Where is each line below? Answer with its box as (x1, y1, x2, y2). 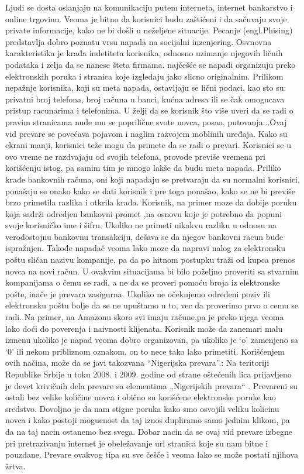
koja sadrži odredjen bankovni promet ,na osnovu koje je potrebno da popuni (5, 207, 282, 219)
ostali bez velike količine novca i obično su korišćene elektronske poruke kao (5, 391, 276, 403)
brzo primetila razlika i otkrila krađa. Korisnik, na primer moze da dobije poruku (5, 196, 297, 208)
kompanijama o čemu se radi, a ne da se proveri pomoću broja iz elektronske (5, 276, 280, 288)
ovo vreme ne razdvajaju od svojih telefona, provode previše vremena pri (5, 150, 265, 162)
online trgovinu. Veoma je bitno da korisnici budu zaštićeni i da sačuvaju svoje (5, 12, 287, 25)
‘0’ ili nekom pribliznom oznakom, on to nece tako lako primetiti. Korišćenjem (5, 345, 285, 357)
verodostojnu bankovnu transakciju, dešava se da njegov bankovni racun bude (5, 230, 284, 242)
